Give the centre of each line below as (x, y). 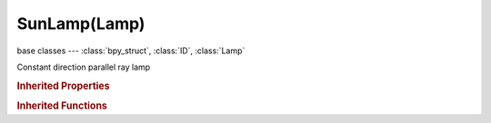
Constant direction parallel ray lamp (84, 67)
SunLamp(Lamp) (81, 24)
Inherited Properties (64, 86)
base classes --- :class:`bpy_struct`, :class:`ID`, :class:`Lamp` (131, 51)
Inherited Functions (62, 106)
